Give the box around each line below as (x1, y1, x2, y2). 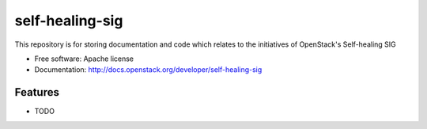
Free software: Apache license (34, 54, 134, 63)
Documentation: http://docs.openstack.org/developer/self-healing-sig (34, 65, 263, 74)
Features (14, 85, 59, 99)
